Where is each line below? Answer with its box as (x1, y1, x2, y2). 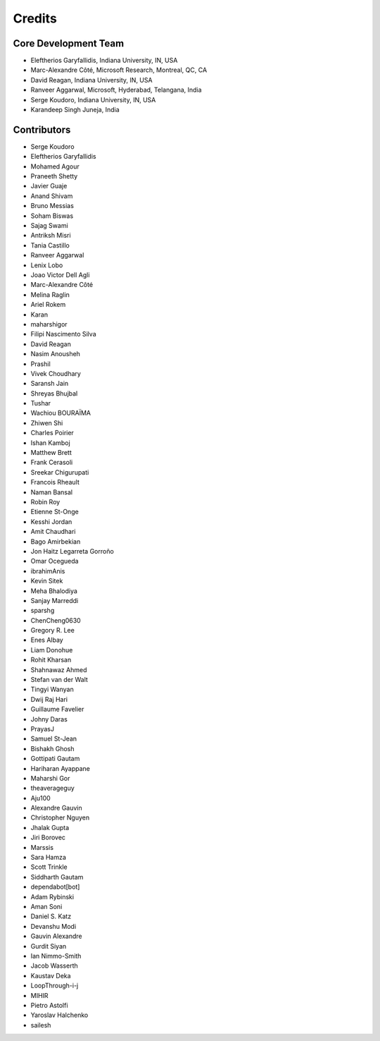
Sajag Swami (30, 221, 68, 230)
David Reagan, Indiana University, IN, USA (30, 75, 153, 84)
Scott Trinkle (30, 863, 68, 871)
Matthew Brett (30, 449, 72, 457)
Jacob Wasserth (30, 961, 78, 970)
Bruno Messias (30, 202, 74, 210)
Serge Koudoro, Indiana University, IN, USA (30, 95, 156, 104)
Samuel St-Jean (30, 734, 77, 743)
